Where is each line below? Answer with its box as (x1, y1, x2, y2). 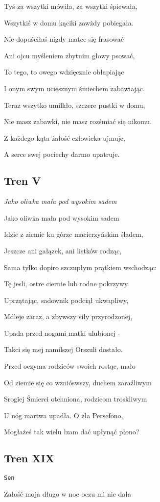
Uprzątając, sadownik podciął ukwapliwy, (4, 295, 129, 305)
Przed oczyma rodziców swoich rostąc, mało (4, 361, 136, 371)
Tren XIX (4, 451, 54, 466)
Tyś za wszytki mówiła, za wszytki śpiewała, (4, 1, 137, 11)
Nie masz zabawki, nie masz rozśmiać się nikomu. (4, 116, 152, 126)
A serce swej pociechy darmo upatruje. (4, 149, 120, 159)
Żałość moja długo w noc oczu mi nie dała (4, 488, 131, 499)
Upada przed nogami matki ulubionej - (4, 327, 120, 338)
